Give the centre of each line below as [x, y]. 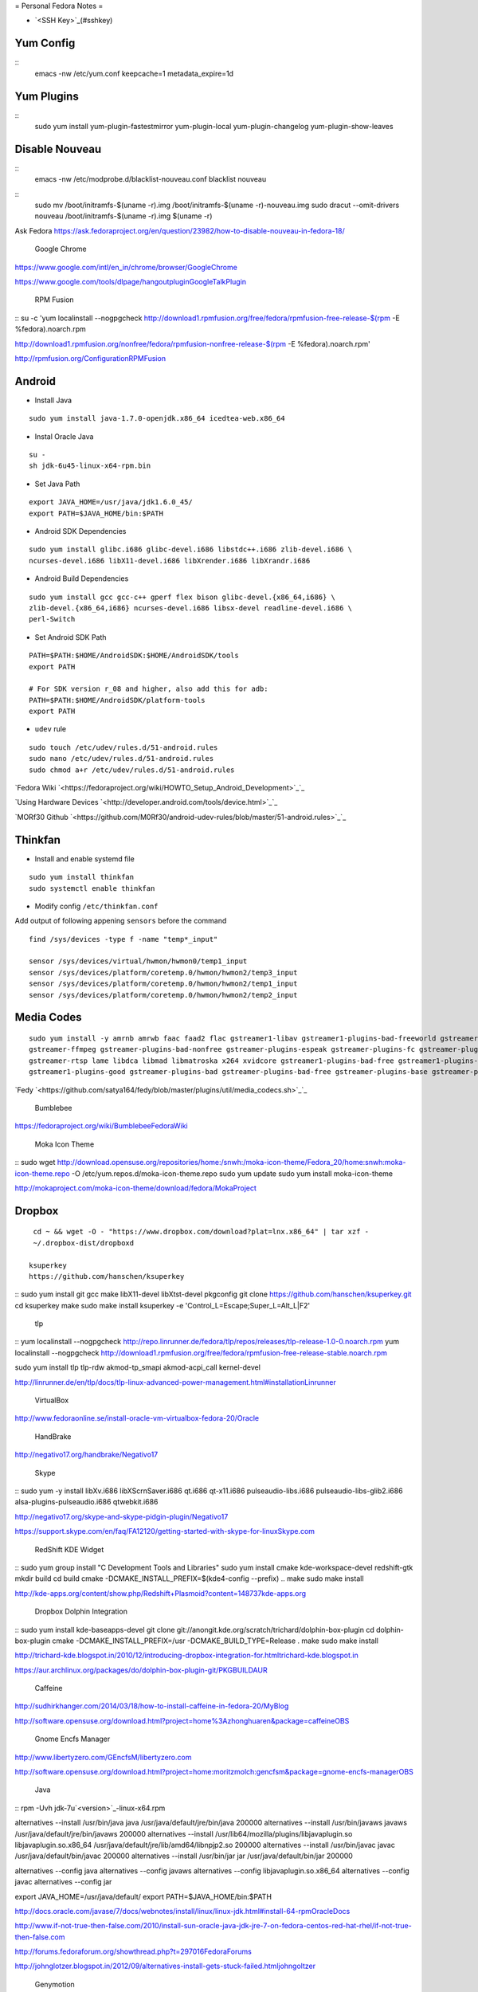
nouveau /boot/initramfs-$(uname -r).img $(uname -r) [123, 216]
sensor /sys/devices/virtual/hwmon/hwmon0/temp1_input [138, 961]
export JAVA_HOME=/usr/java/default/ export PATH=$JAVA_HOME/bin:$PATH [143, 1896]
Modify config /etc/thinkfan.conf [96, 906]
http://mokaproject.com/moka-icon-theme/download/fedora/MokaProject [135, 1188]
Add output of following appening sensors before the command [121, 921]
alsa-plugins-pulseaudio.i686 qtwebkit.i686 [86, 1502]
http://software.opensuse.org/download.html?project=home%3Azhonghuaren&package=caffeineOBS [182, 1720]
